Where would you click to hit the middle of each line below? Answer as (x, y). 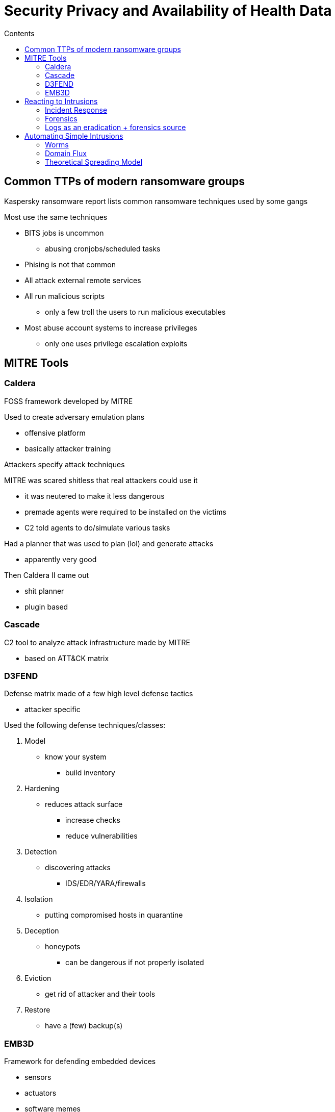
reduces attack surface (84, 804)
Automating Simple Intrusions (74, 136)
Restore (37, 1010)
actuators (41, 1093)
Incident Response (76, 110)
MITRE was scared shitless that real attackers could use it (101, 480)
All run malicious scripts (65, 296)
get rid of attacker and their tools (100, 994)
